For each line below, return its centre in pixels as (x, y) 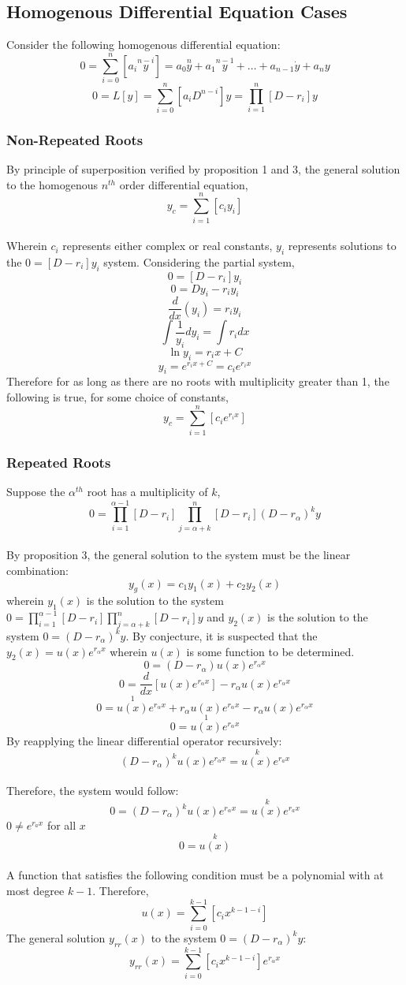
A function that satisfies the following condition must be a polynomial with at (195, 875)
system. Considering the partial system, (199, 261)
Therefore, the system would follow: (93, 791)
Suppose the (36, 492)
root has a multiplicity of (147, 492)
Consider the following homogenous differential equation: (143, 45)
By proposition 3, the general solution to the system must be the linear (179, 555)
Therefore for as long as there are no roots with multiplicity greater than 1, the (198, 381)
